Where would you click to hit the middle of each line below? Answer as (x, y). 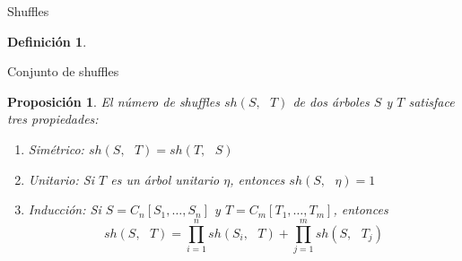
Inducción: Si (65, 209)
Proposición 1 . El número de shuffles (113, 101)
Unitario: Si (61, 179)
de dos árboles (331, 101)
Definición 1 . (47, 41)
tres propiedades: (53, 119)
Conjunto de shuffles (63, 71)
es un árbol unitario (165, 179)
